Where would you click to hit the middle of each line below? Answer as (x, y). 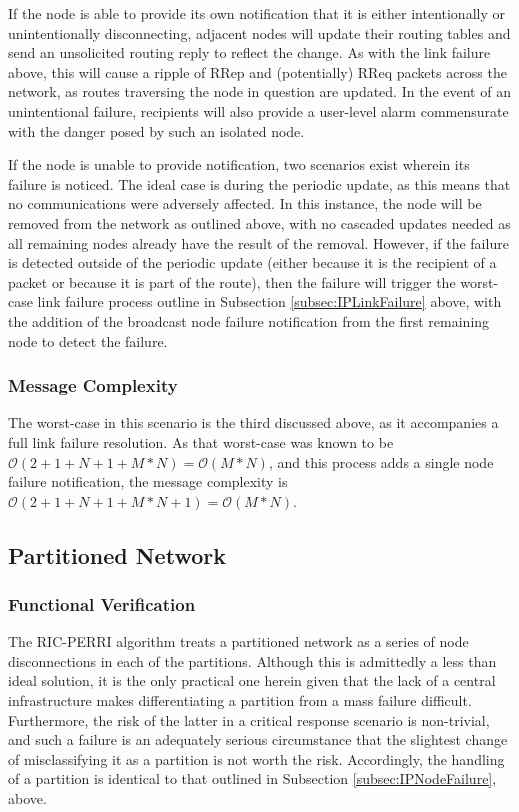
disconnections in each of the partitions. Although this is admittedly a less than (252, 660)
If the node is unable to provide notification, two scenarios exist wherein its (239, 164)
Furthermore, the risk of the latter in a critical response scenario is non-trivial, (249, 719)
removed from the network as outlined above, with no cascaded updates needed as (259, 222)
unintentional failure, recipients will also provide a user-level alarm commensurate (258, 110)
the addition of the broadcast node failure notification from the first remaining (249, 320)
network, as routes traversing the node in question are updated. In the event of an (259, 91)
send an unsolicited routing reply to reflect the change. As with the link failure (249, 52)
